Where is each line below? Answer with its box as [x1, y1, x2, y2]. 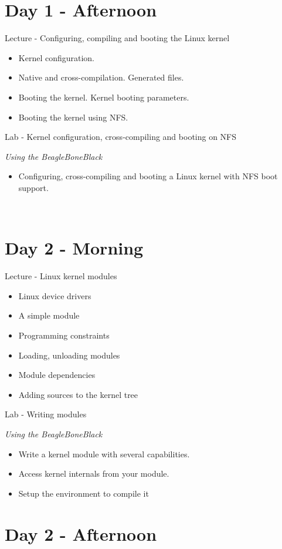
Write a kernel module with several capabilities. [18, 447, 190, 460]
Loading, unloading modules [18, 349, 120, 361]
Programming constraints [18, 329, 110, 341]
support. [18, 181, 49, 193]
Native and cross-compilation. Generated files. [18, 71, 184, 83]
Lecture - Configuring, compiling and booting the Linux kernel [5, 32, 230, 44]
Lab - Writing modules [5, 408, 87, 420]
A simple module [18, 309, 80, 322]
